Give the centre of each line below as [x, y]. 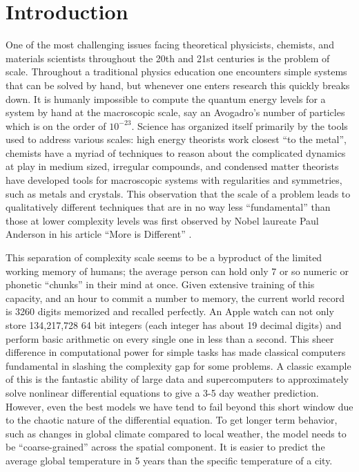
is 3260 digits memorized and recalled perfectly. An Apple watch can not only [170, 311]
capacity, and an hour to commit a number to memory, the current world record [175, 298]
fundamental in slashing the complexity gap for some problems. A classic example [178, 365]
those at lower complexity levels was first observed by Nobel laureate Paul [162, 220]
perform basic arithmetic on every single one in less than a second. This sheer [170, 338]
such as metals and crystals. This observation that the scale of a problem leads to [178, 193]
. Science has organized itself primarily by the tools [240, 125]
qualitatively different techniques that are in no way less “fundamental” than [168, 207]
